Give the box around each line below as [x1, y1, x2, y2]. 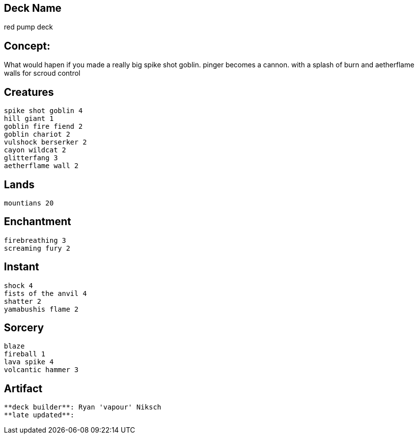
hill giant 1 [4, 115, 54, 123]
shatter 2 [4, 297, 41, 305]
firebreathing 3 [4, 236, 66, 244]
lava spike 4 [4, 358, 54, 366]
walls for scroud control [4, 69, 81, 78]
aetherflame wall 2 [4, 162, 79, 170]
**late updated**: [4, 411, 75, 419]
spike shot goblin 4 [4, 107, 83, 115]
